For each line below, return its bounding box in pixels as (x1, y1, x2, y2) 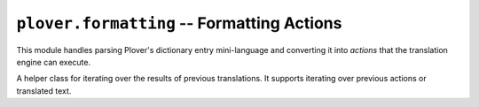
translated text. (16, 85, 72, 96)
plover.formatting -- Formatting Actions (16, 13, 342, 33)
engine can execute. (16, 57, 91, 67)
